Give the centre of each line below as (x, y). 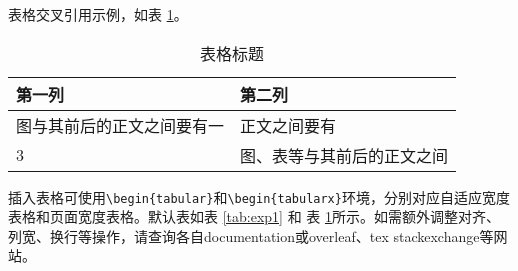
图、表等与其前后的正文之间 (344, 155)
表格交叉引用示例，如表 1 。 (98, 14)
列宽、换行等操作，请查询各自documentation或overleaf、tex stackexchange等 (251, 235)
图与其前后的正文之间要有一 (120, 125)
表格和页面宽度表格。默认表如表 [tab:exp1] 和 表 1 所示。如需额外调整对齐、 (254, 216)
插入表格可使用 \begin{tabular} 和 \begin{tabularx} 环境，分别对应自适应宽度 (259, 196)
